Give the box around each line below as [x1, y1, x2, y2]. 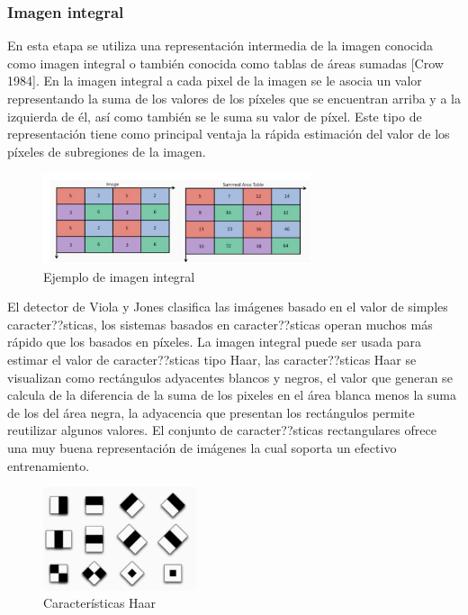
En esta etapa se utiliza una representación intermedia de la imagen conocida [7, 36, 434, 55]
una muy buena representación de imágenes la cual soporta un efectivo [7, 438, 397, 457]
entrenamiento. [7, 456, 90, 475]
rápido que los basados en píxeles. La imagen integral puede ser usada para [7, 332, 422, 351]
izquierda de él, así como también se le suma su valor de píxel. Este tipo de [7, 106, 422, 125]
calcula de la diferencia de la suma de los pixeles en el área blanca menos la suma [7, 385, 456, 404]
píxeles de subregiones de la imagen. [7, 141, 206, 160]
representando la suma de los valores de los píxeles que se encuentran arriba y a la [7, 89, 461, 107]
